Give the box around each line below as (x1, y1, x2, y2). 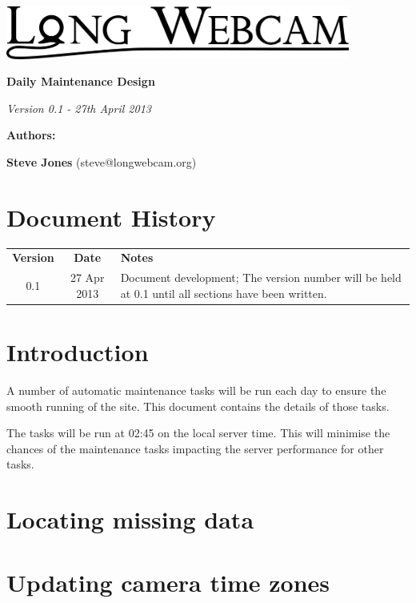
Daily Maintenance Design (6, 73, 155, 90)
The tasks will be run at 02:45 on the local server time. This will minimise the (6, 424, 390, 441)
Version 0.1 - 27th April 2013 (6, 99, 151, 116)
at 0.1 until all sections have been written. (120, 284, 327, 301)
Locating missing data (6, 503, 254, 536)
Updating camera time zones (6, 565, 330, 598)
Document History (6, 200, 216, 233)
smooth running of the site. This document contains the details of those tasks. (6, 397, 390, 414)
